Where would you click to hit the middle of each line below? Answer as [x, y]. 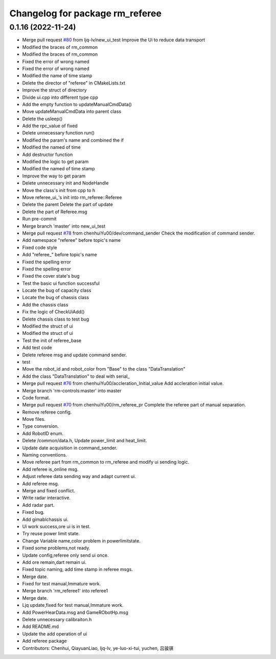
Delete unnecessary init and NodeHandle [65, 183]
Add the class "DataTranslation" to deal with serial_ [76, 376]
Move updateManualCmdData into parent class [72, 111]
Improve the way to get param [54, 176]
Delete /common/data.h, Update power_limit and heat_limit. [85, 441]
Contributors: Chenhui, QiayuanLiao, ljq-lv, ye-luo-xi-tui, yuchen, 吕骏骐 [98, 648]
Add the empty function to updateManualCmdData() [77, 104]
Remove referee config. [47, 412]
